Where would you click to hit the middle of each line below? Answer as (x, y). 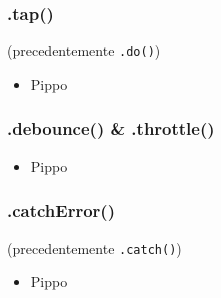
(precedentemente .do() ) (84, 50)
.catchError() (61, 210)
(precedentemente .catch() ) (94, 247)
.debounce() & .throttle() (111, 128)
